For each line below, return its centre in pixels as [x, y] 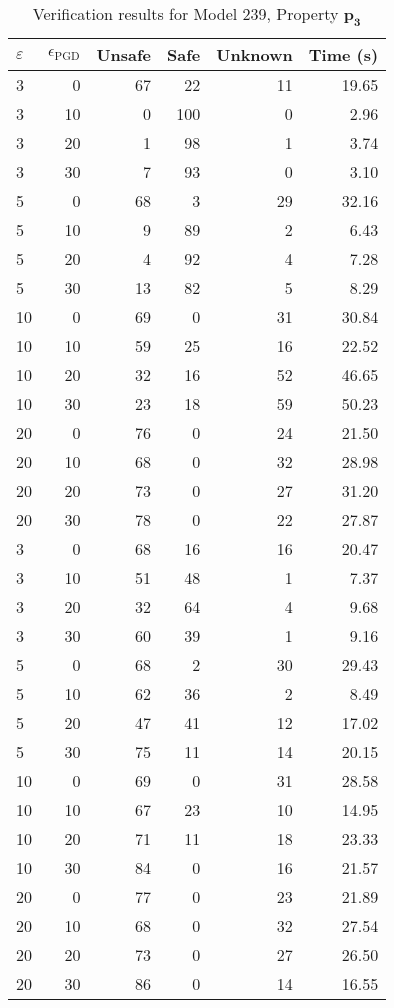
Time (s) [343, 55]
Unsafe [124, 55]
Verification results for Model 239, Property [185, 13]
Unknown [254, 55]
